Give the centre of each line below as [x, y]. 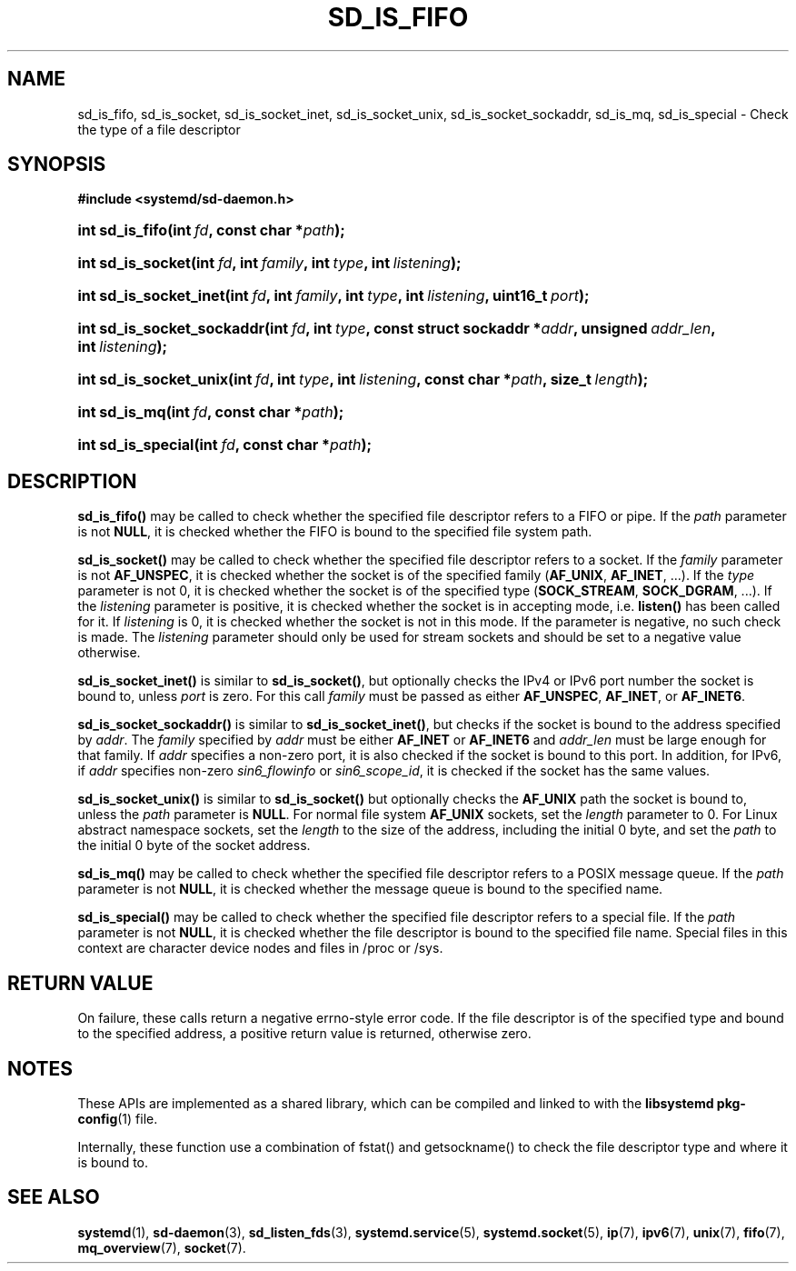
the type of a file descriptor [159, 129]
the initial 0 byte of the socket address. [194, 846]
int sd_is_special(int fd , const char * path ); [224, 445]
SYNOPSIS [57, 165]
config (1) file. [118, 1118]
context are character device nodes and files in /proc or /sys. [260, 948]
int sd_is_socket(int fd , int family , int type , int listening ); [269, 263]
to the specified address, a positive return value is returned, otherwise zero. [304, 1034]
